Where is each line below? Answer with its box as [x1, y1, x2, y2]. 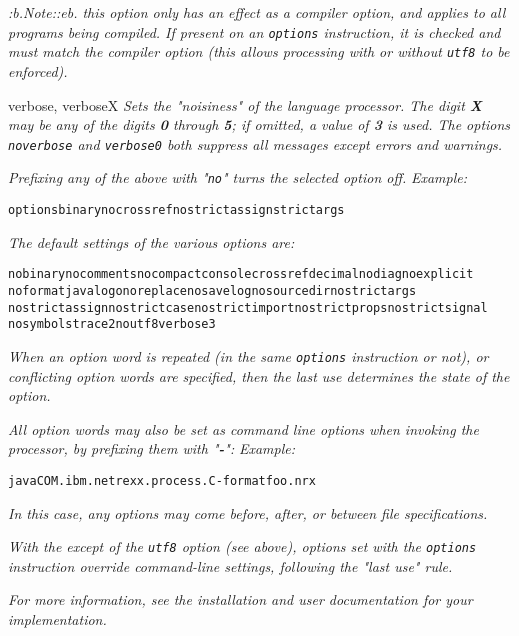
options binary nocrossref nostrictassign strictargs [8, 203, 345, 217]
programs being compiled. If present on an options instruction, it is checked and [8, 21, 501, 42]
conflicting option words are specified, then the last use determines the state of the [8, 365, 510, 386]
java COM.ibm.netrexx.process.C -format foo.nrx [8, 473, 316, 488]
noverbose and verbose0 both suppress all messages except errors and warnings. [8, 133, 503, 154]
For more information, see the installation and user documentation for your [8, 589, 473, 610]
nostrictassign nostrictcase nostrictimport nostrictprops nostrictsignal [8, 300, 488, 315]
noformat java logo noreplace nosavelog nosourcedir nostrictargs [8, 283, 417, 298]
